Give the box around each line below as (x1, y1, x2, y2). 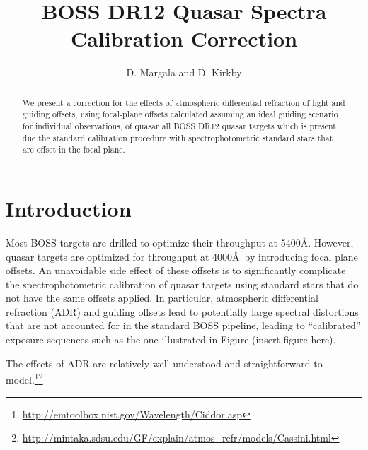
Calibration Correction (70, 24, 298, 53)
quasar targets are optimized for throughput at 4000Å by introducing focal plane (6, 249, 358, 264)
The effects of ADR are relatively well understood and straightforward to (6, 355, 323, 370)
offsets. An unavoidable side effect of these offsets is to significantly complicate (6, 263, 346, 278)
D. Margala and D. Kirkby (126, 65, 242, 80)
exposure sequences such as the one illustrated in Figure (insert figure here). (6, 332, 336, 347)
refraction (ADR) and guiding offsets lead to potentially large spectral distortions (6, 304, 359, 319)
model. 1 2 (6, 370, 43, 386)
